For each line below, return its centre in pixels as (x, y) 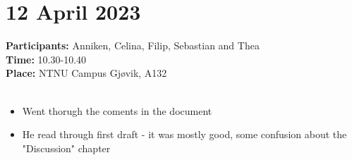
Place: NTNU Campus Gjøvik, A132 (86, 73)
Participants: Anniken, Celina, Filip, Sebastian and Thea (133, 45)
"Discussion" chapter (66, 148)
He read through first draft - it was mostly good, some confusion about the (184, 134)
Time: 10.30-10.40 (46, 59)
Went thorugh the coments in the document (117, 110)
